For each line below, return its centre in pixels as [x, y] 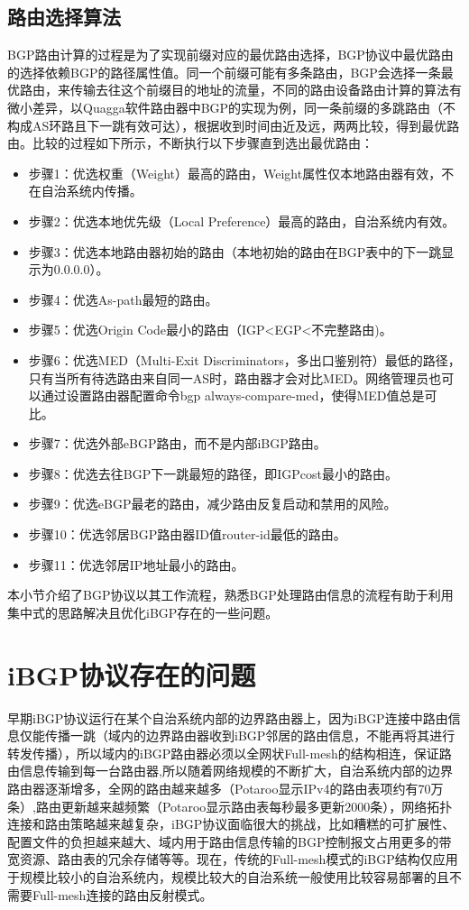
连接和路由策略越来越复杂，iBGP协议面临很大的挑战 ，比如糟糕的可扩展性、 [231, 824]
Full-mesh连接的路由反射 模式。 [122, 894]
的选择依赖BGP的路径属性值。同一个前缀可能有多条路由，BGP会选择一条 [224, 72]
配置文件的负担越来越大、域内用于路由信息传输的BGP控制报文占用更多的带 [230, 841]
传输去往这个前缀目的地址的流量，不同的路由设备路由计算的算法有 [266, 90]
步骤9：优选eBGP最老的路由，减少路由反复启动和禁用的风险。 [212, 504]
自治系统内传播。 [92, 191]
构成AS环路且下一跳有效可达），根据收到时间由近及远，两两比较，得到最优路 [234, 125]
